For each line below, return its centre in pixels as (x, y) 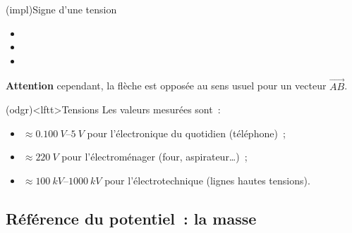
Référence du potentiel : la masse (131, 218)
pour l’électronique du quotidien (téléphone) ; (186, 133)
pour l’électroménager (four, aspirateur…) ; (154, 157)
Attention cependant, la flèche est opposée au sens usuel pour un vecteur (166, 86)
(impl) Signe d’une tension (61, 9)
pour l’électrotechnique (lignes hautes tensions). (207, 180)
